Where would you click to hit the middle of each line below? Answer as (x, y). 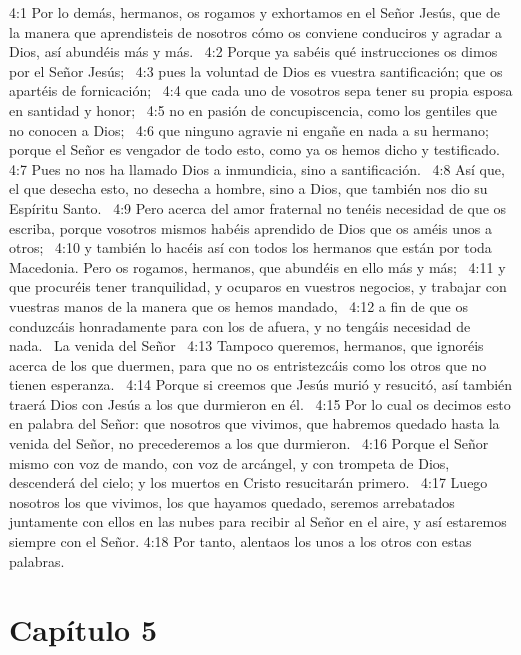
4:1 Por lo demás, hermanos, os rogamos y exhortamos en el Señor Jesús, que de (255, 12)
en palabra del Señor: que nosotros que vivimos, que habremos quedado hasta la (254, 423)
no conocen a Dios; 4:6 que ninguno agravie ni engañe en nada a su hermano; (249, 129)
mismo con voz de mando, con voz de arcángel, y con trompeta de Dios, (229, 462)
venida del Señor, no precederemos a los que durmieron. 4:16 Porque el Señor (249, 443)
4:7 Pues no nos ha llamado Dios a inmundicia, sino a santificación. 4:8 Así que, (257, 168)
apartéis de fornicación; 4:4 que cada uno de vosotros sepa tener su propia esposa (261, 90)
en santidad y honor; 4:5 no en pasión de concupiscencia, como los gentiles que (253, 109)
